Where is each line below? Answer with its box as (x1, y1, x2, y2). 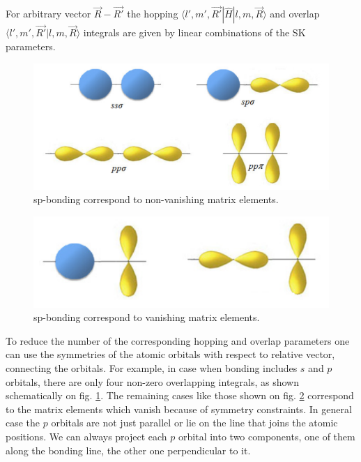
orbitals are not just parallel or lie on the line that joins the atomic (51, 415, 338, 430)
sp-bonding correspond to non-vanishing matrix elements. (33, 192, 279, 207)
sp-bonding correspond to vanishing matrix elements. (33, 310, 260, 325)
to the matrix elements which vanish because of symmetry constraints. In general (6, 401, 352, 416)
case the (6, 415, 40, 430)
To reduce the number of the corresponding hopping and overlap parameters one (6, 333, 350, 348)
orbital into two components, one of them (178, 429, 355, 443)
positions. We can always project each (6, 429, 167, 443)
